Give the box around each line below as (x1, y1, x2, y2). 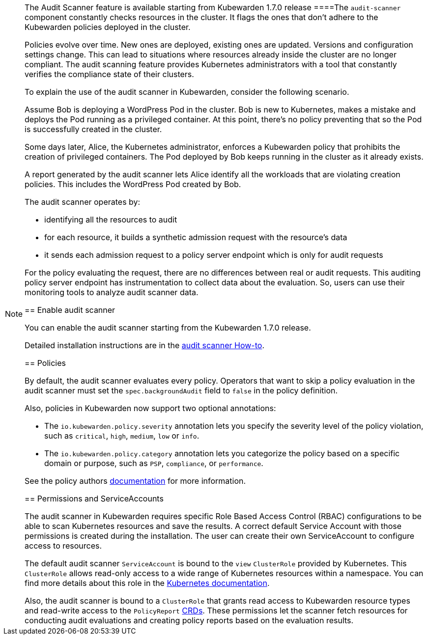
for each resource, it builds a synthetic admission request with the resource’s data (44, 232, 347, 242)
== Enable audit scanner (25, 305, 115, 315)
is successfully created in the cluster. (25, 124, 162, 134)
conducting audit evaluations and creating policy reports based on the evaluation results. (25, 615, 354, 625)
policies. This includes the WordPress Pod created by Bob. (25, 179, 241, 189)
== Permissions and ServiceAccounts (25, 494, 164, 503)
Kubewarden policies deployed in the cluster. (25, 22, 191, 32)
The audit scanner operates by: (25, 197, 141, 207)
